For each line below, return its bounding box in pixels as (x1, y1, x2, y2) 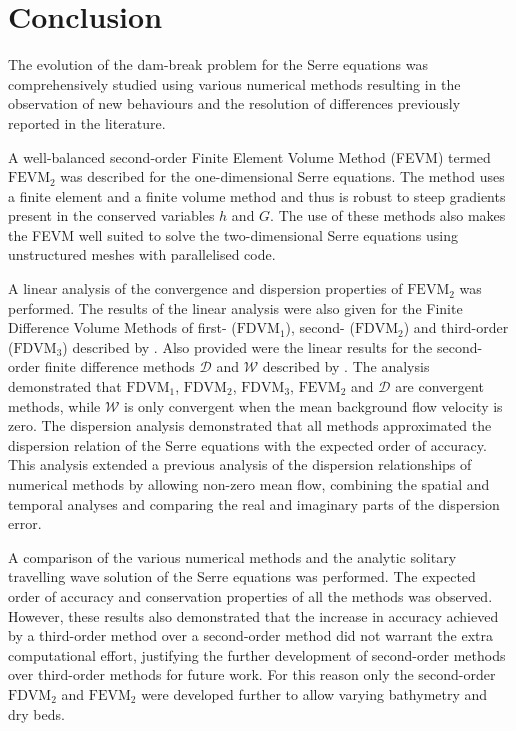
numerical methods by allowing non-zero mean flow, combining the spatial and (8, 474, 490, 494)
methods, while (8, 395, 101, 416)
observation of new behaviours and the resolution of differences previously (8, 93, 461, 114)
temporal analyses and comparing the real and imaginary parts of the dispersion (8, 493, 500, 514)
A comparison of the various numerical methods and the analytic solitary (8, 546, 457, 567)
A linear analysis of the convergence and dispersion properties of (8, 278, 403, 299)
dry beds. (8, 703, 65, 724)
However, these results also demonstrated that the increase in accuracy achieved (8, 605, 499, 626)
